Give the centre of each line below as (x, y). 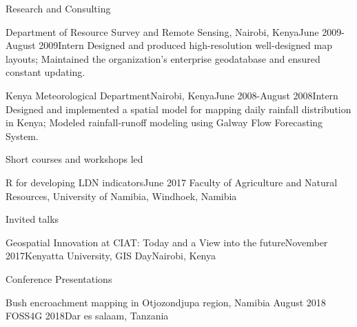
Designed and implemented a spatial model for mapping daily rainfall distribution (178, 109)
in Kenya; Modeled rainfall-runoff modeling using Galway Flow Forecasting (164, 122)
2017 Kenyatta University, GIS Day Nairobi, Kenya (111, 256)
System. (22, 136)
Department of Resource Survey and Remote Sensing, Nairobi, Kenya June (162, 31)
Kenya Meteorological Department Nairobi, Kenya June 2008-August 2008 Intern (172, 95)
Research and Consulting (58, 8)
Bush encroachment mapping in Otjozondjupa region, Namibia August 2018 (166, 302)
